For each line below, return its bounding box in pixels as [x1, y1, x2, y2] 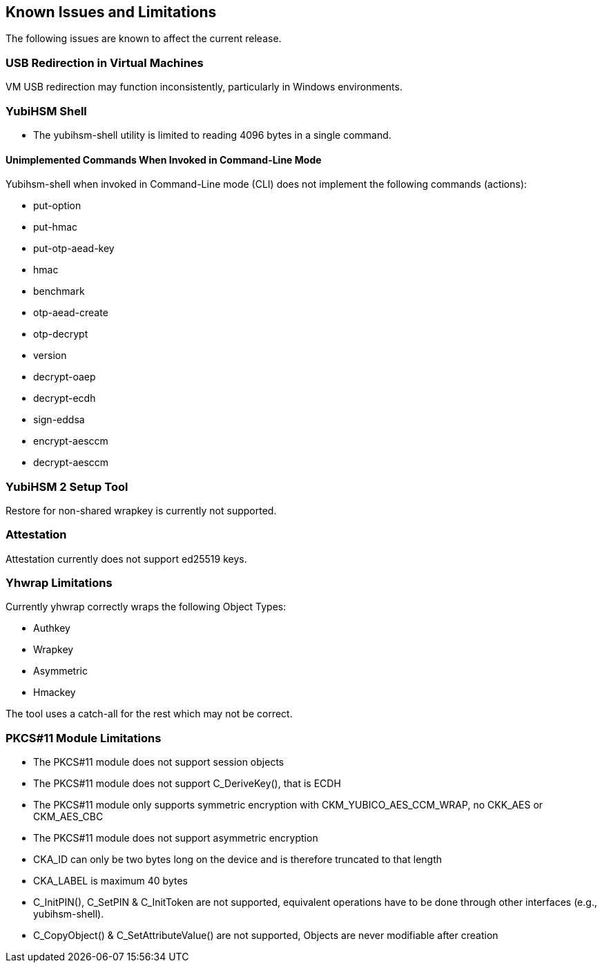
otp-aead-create [33, 307, 108, 319]
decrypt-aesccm [33, 456, 109, 469]
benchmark [33, 285, 85, 298]
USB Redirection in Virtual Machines [6, 55, 204, 70]
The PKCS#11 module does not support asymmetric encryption [33, 832, 318, 844]
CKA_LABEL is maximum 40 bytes [33, 875, 188, 887]
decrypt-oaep [33, 371, 96, 383]
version [33, 349, 67, 362]
